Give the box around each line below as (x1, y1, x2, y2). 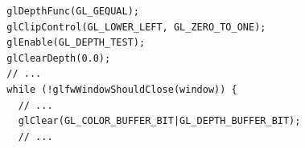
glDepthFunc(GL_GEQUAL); (6, 6, 139, 17)
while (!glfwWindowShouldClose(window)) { (6, 83, 237, 95)
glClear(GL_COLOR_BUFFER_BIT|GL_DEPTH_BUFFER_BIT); (18, 115, 301, 127)
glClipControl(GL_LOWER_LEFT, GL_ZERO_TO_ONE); (6, 21, 266, 33)
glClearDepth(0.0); (6, 52, 111, 64)
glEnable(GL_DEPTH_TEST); (6, 37, 146, 49)
